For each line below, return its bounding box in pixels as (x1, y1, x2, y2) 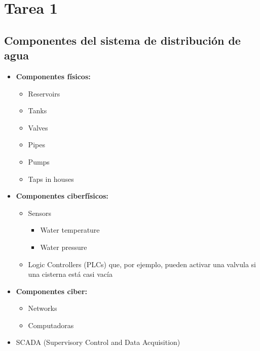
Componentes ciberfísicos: (16, 190, 108, 201)
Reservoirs (28, 88, 60, 99)
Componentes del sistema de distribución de (4, 32, 241, 48)
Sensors (28, 207, 51, 218)
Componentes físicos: (16, 71, 91, 81)
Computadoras (28, 320, 74, 330)
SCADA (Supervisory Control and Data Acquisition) (16, 337, 180, 347)
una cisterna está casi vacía (28, 269, 113, 279)
